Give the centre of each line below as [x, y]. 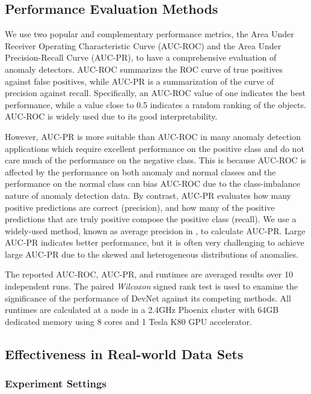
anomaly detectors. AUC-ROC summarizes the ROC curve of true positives [144, 69]
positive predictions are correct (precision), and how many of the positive [140, 207]
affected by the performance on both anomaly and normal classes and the [140, 171]
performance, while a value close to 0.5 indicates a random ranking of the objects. [155, 104]
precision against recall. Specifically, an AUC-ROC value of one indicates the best [155, 93]
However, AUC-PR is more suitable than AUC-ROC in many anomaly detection [153, 136]
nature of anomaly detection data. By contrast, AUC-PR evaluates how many [148, 195]
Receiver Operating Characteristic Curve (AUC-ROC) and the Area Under [143, 45]
